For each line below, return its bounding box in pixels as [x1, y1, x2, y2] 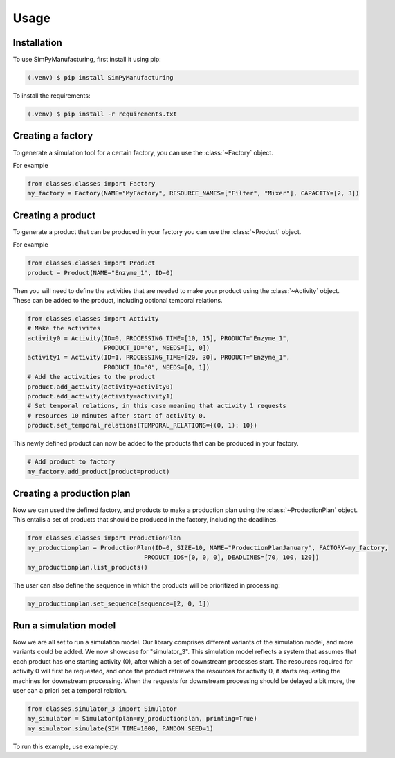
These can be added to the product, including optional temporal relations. [12, 296, 223, 304]
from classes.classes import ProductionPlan [27, 534, 181, 542]
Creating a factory [12, 130, 93, 142]
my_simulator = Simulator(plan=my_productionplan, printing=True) [27, 714, 257, 723]
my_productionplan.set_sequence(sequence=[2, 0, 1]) [27, 599, 210, 608]
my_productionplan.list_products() [27, 563, 148, 571]
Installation [12, 37, 62, 49]
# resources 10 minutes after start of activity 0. [27, 412, 207, 419]
